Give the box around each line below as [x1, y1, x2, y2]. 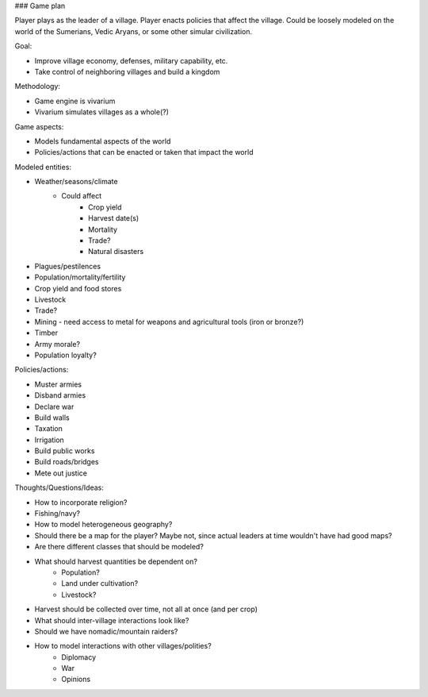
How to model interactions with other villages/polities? [34, 641, 212, 651]
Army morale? [34, 339, 81, 348]
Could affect [61, 191, 102, 201]
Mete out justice [34, 468, 87, 478]
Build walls [34, 413, 71, 422]
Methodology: [14, 82, 61, 91]
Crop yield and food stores [34, 283, 122, 293]
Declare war [34, 402, 75, 411]
